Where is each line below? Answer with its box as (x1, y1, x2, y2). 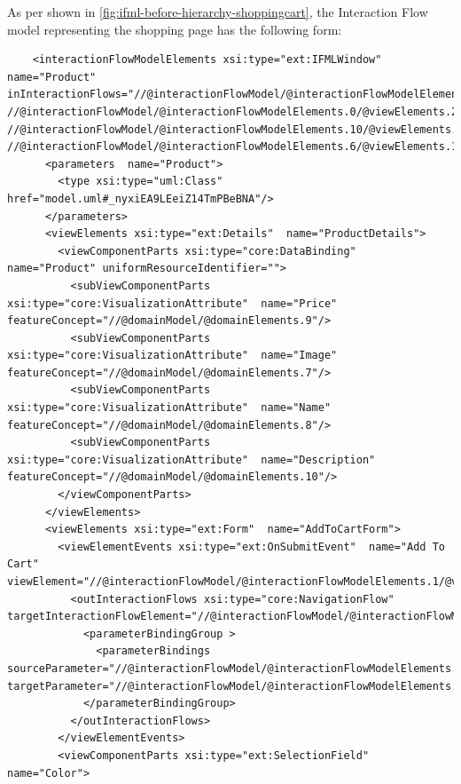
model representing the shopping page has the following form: (7, 20, 342, 38)
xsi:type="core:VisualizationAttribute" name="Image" (7, 349, 338, 362)
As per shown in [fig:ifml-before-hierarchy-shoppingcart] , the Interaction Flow (7, 3, 428, 20)
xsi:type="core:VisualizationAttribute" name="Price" (7, 297, 338, 310)
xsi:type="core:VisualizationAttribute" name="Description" (7, 453, 376, 466)
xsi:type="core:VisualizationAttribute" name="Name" (7, 401, 332, 415)
